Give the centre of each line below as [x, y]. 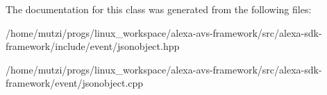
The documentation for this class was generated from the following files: [159, 9]
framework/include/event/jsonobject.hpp [93, 46]
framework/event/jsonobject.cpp [75, 83]
